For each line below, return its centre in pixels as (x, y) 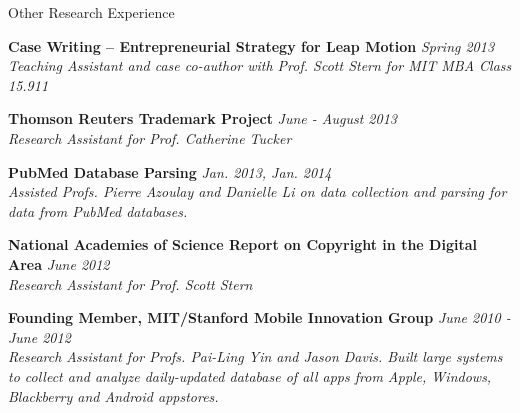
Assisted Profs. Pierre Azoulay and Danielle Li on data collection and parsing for (257, 191)
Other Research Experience (91, 12)
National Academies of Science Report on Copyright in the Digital (242, 244)
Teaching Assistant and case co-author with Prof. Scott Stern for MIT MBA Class (260, 65)
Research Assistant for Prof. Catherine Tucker (150, 137)
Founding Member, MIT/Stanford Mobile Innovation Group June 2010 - (259, 317)
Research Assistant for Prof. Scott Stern (130, 283)
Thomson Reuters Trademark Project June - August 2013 (202, 118)
